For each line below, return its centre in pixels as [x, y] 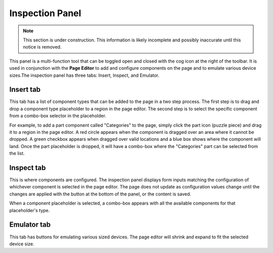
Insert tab [25, 90]
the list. [17, 154]
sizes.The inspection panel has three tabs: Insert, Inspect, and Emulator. [84, 75]
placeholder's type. [30, 210]
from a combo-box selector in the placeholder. [58, 116]
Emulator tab [30, 225]
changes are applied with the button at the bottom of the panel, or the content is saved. [100, 194]
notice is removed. [42, 47]
